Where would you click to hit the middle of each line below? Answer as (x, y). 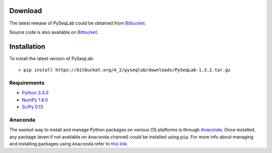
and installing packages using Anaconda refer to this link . (69, 144)
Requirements (27, 83)
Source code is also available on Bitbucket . (54, 32)
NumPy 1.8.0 (35, 100)
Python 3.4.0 (35, 93)
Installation (27, 46)
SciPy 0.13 (32, 107)
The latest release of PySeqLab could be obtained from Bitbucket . (78, 23)
